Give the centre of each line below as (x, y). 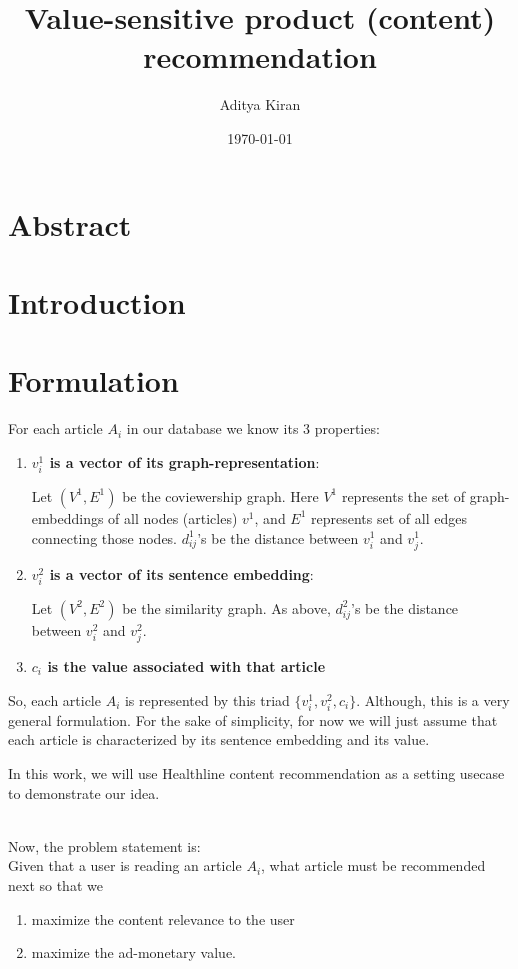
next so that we (55, 884)
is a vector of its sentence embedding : (181, 573)
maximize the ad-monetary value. (133, 952)
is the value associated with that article (186, 666)
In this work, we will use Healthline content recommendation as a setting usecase (256, 772)
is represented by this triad (207, 699)
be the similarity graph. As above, (226, 607)
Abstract (70, 223)
